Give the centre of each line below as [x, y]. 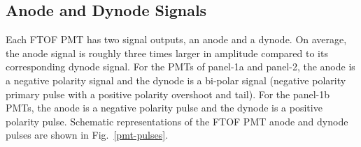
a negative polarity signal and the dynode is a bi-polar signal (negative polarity [176, 80]
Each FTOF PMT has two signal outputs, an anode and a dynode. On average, [176, 39]
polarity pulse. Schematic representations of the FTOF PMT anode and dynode [177, 121]
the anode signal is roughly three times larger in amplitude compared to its [167, 53]
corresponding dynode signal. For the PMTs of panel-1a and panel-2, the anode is [180, 67]
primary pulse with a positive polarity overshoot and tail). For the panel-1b [168, 94]
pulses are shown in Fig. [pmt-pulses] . [87, 135]
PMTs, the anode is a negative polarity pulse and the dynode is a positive [164, 108]
